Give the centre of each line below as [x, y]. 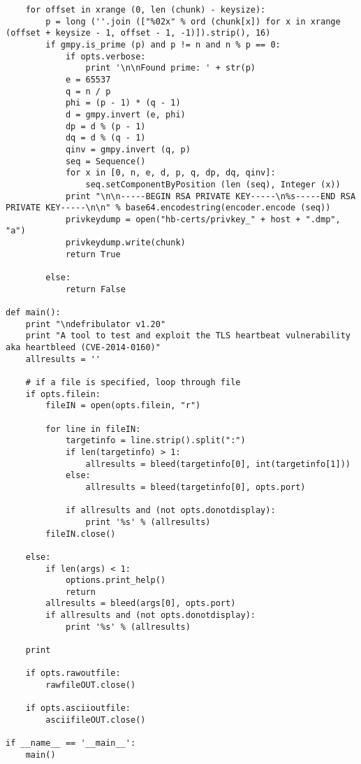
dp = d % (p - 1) [105, 126]
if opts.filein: [63, 394]
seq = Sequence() [105, 161]
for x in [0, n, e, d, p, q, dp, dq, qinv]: [170, 173]
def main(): [33, 313]
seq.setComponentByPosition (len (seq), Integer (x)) [213, 184]
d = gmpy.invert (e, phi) [125, 114]
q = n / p [88, 91]
